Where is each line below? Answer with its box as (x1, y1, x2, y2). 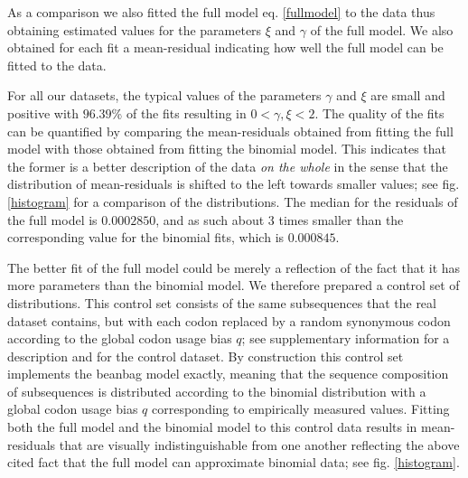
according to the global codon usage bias (7, 329, 232, 348)
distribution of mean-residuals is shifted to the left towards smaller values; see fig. (7, 174, 460, 193)
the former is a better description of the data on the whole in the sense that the (7, 156, 448, 175)
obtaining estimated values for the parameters (7, 20, 262, 39)
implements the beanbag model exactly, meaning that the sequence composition (7, 364, 449, 383)
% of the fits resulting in (111, 103, 247, 122)
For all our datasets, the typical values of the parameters (7, 86, 322, 105)
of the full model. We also (310, 20, 454, 39)
